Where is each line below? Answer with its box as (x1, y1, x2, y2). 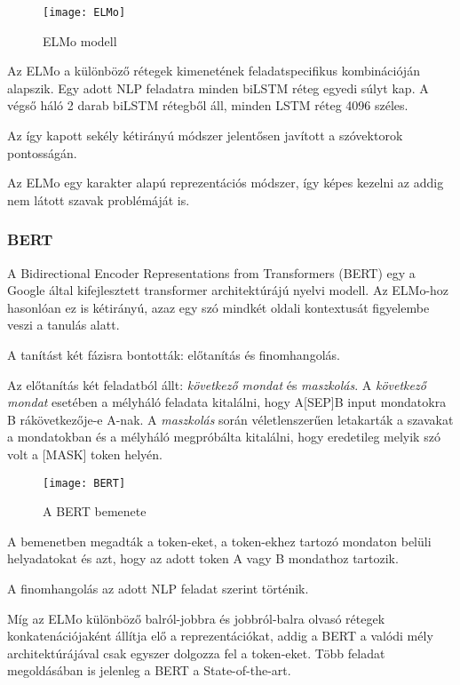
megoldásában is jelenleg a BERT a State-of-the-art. (7, 661, 291, 680)
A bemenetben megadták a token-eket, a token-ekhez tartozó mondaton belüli (7, 531, 432, 550)
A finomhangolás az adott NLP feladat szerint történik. (7, 579, 309, 597)
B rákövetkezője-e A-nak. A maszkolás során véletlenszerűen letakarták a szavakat (7, 410, 454, 428)
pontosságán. (7, 143, 77, 162)
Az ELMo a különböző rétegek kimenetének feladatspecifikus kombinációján (7, 61, 420, 80)
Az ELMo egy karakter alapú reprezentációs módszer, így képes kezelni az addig (7, 173, 444, 192)
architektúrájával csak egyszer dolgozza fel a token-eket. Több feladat (7, 643, 385, 662)
